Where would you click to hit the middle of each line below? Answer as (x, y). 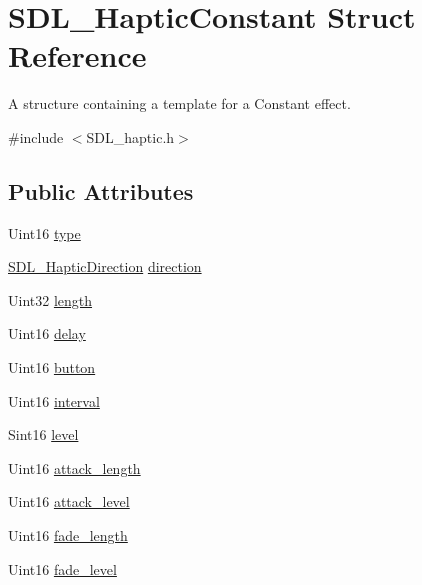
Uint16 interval (54, 400)
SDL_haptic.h (130, 136)
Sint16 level (43, 434)
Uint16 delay (47, 333)
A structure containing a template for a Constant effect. (179, 103)
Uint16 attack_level (69, 501)
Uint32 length (50, 299)
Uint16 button (52, 367)
